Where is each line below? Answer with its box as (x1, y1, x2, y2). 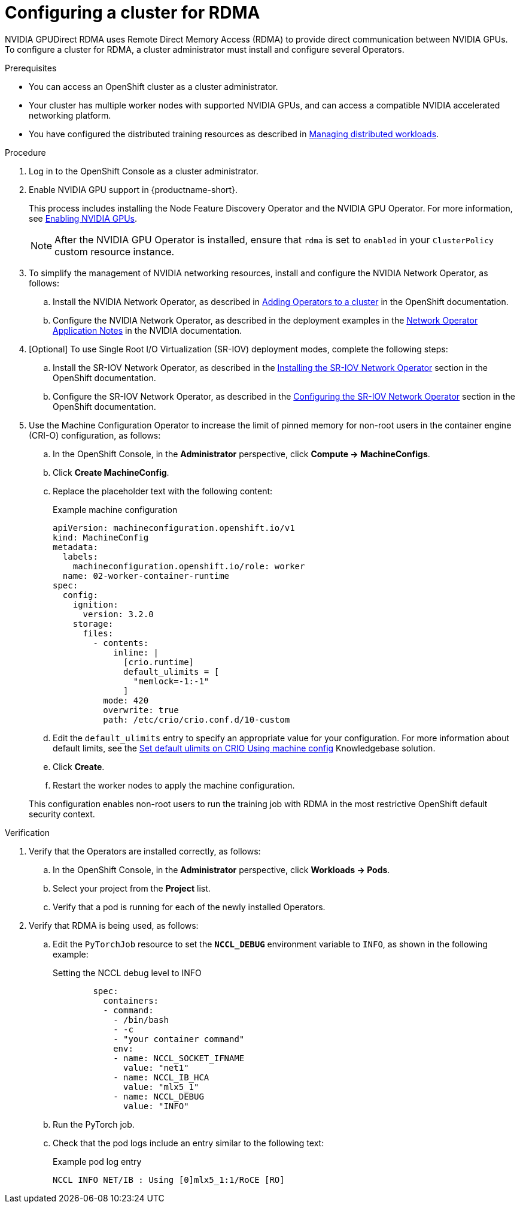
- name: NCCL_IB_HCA (113, 1072, 209, 1082)
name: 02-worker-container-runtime (62, 570, 230, 581)
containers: (103, 995, 159, 1005)
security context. (29, 808, 95, 819)
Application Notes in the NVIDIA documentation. (53, 325, 242, 336)
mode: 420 (103, 695, 149, 705)
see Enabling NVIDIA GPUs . (29, 213, 138, 224)
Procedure (5, 147, 46, 158)
